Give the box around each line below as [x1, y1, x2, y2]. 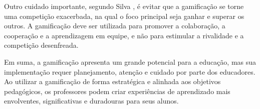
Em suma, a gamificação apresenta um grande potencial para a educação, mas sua [4, 56, 256, 67]
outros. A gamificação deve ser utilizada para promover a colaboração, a [4, 20, 225, 31]
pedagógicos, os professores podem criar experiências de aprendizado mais [4, 86, 230, 96]
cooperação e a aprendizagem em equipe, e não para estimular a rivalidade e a [4, 30, 244, 40]
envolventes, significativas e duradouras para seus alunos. [4, 96, 179, 106]
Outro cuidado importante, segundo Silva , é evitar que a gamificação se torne [4, 1, 244, 11]
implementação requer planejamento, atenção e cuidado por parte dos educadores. [4, 66, 255, 77]
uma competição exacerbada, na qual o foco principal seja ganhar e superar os [4, 10, 244, 21]
